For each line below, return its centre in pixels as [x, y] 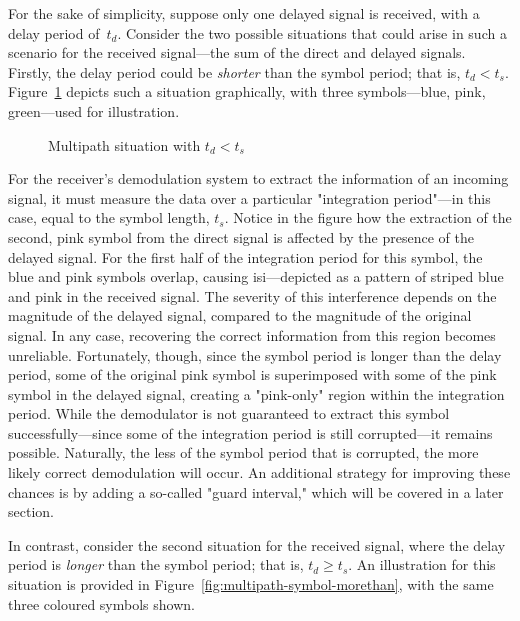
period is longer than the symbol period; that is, [156, 564]
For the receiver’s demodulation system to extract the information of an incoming [258, 178]
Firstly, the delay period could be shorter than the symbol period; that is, [234, 71]
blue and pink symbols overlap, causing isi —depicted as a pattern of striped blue [256, 276]
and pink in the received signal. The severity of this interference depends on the [252, 295]
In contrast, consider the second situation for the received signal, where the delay [257, 544]
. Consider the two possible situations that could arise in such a [312, 32]
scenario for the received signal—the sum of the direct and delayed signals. [237, 52]
